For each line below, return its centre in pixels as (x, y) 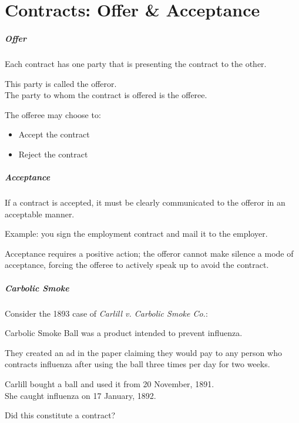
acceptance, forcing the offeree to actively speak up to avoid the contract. (137, 265)
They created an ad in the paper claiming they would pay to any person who (143, 352)
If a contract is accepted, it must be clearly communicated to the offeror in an (145, 202)
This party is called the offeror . (61, 83)
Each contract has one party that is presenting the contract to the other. (136, 63)
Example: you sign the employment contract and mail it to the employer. (136, 234)
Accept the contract (54, 134)
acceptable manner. (40, 214)
